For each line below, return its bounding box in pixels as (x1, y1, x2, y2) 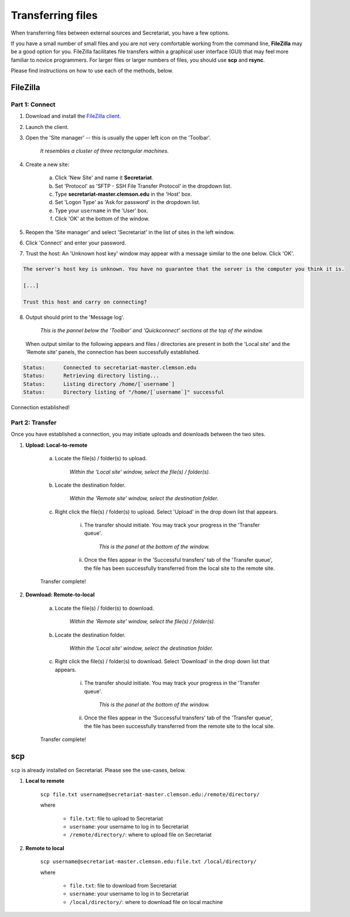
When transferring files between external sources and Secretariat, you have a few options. (11, 29, 230, 36)
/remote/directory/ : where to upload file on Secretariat (69, 831, 212, 838)
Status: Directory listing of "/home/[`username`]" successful (23, 389, 225, 396)
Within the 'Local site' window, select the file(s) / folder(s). (69, 468, 210, 475)
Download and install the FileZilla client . (25, 113, 121, 120)
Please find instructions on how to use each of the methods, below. (11, 67, 174, 74)
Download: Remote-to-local (25, 591, 95, 598)
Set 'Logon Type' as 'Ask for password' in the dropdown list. (55, 199, 201, 206)
